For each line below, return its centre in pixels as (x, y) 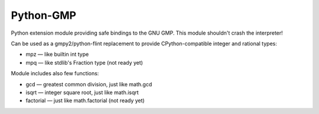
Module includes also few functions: (55, 73)
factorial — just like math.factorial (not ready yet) (85, 100)
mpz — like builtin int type (57, 54)
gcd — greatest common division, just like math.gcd (89, 84)
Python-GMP (44, 15)
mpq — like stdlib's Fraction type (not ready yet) (84, 62)
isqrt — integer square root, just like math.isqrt (82, 92)
